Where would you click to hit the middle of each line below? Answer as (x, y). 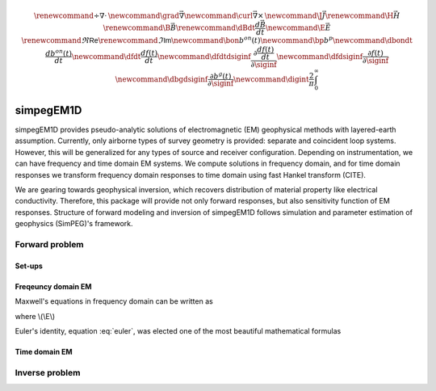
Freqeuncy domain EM (53, 286)
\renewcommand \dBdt (216, 28)
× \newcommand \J (290, 15)
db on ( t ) (59, 53)
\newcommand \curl (218, 15)
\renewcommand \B (137, 28)
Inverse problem (48, 372)
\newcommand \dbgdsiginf (161, 79)
